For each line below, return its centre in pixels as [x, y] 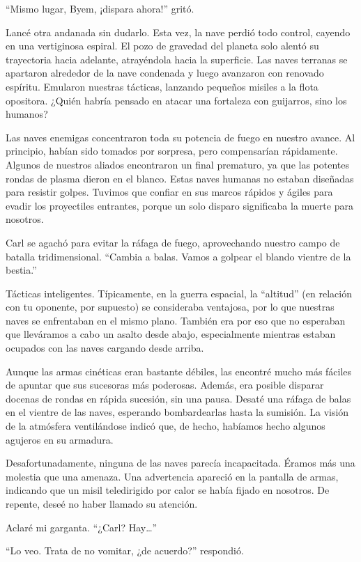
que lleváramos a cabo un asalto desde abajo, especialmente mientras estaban [171, 334]
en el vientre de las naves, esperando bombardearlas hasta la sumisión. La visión [177, 412]
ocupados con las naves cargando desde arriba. [105, 348]
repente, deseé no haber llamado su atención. [102, 504]
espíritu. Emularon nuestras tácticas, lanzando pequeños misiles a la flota [162, 86]
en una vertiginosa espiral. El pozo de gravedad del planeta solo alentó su [162, 46]
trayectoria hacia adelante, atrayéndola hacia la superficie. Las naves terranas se [177, 59]
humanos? [27, 114]
